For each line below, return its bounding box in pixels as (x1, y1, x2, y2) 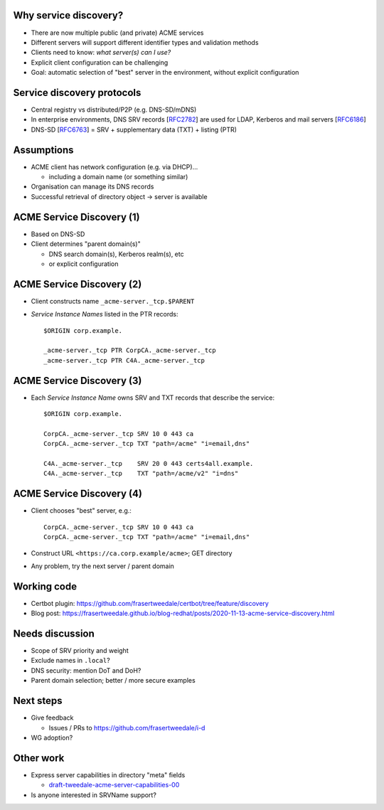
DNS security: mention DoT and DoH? (31, 666, 142, 675)
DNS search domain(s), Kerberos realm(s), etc (48, 250, 184, 258)
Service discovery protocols (13, 86, 142, 99)
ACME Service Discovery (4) (13, 488, 142, 500)
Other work (13, 752, 65, 764)
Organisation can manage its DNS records (31, 182, 154, 191)
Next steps (13, 695, 63, 707)
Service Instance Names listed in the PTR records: (31, 310, 178, 319)
